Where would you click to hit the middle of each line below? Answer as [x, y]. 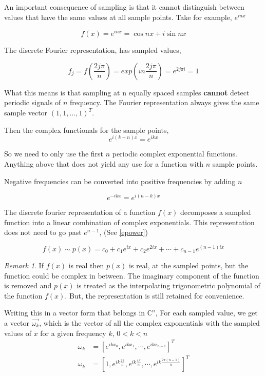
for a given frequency [73, 333]
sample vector [26, 113]
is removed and [28, 285]
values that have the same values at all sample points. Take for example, [118, 17]
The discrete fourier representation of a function [80, 212]
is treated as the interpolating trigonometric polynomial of [168, 285]
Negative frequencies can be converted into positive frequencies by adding [120, 181]
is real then [86, 265]
